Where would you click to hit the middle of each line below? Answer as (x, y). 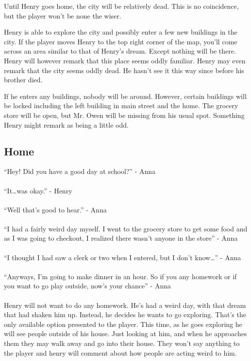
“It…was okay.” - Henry (38, 190)
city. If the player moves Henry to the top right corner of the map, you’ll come (121, 41)
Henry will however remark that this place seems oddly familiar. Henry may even (125, 60)
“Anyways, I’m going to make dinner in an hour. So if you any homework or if (120, 276)
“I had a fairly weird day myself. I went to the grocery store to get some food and (126, 228)
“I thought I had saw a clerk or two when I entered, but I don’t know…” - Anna (123, 257)
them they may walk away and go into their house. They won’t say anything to (122, 343)
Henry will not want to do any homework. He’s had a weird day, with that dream (125, 305)
